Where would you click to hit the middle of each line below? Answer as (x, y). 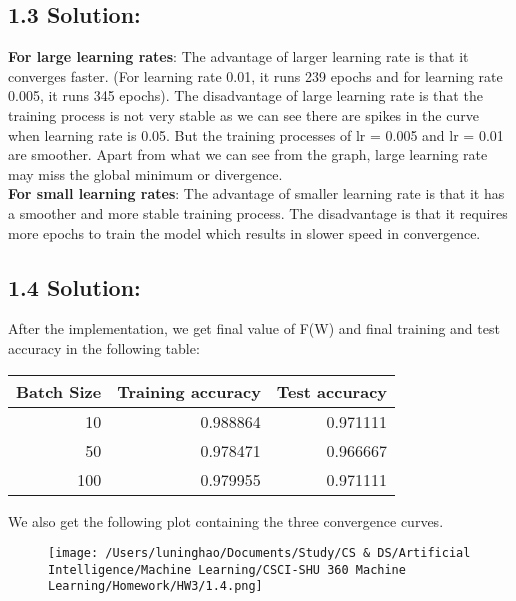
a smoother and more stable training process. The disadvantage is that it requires (258, 212)
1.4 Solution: (74, 286)
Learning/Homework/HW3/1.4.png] (155, 586)
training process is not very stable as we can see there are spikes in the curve (243, 114)
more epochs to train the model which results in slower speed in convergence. (244, 232)
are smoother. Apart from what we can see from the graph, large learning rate (248, 154)
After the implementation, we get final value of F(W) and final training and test (254, 328)
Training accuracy (189, 391)
